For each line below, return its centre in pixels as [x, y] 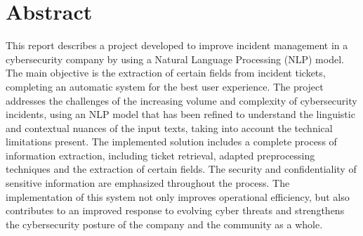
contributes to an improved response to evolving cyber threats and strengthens [175, 210]
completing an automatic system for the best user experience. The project [165, 86]
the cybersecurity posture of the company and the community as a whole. [164, 224]
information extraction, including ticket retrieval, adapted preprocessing [160, 155]
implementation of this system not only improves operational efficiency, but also [178, 196]
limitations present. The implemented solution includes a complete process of [171, 142]
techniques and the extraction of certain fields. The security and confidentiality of [181, 169]
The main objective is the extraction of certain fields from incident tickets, [166, 73]
